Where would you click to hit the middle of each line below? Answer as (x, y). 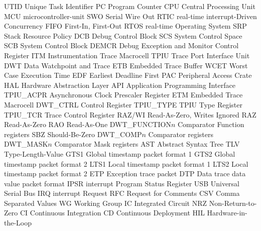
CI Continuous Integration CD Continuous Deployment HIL (112, 213)
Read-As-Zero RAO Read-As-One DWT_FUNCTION (88, 124)
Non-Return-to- (233, 203)
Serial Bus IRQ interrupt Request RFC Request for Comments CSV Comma (122, 193)
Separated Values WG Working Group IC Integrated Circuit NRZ (106, 203)
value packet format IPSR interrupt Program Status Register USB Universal (122, 183)
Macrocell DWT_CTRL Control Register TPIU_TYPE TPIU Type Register (123, 104)
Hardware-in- (227, 213)
